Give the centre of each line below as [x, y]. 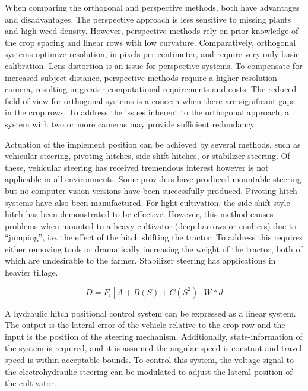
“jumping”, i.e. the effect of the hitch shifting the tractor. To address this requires [154, 237]
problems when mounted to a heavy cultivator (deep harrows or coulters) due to [151, 225]
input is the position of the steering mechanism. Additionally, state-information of [154, 336]
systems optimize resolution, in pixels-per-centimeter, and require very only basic [152, 54]
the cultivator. [31, 383]
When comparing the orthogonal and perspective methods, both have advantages [152, 7]
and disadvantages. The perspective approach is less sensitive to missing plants [148, 19]
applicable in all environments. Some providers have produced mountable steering [153, 179]
